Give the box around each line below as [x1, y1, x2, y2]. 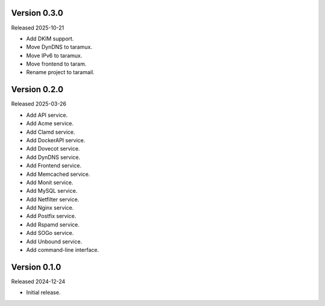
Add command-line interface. [26, 246, 99, 254]
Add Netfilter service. [26, 196, 79, 203]
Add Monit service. [26, 178, 73, 186]
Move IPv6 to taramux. [26, 52, 82, 59]
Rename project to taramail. [26, 69, 94, 76]
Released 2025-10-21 [11, 24, 64, 31]
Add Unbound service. [26, 238, 82, 245]
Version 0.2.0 [11, 84, 64, 95]
